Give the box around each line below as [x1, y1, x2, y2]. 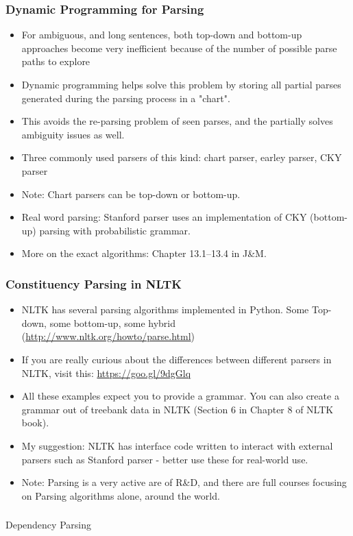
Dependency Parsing [5, 517, 91, 532]
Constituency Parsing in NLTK [5, 275, 182, 292]
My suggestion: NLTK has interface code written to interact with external [21, 438, 333, 452]
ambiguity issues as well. [21, 127, 125, 141]
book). [21, 415, 49, 430]
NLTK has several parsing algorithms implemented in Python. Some [21, 302, 309, 317]
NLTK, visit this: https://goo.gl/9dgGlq [21, 365, 191, 380]
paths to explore [21, 54, 90, 69]
